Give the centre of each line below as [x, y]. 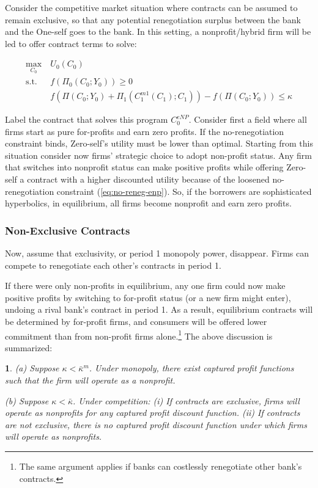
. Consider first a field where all [248, 119]
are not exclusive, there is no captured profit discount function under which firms [156, 424]
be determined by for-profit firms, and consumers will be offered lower [136, 322]
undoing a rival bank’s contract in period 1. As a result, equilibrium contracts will [159, 309]
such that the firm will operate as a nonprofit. [90, 380]
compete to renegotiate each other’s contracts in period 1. [113, 265]
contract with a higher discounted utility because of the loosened [148, 179]
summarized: [29, 347]
